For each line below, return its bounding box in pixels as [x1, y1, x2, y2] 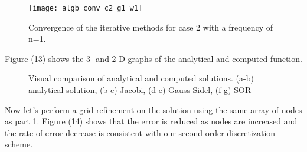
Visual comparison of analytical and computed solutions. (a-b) [28, 72, 254, 84]
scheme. [5, 138, 33, 150]
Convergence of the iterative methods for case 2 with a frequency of [28, 21, 273, 33]
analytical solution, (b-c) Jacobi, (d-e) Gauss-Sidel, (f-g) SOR [28, 84, 252, 96]
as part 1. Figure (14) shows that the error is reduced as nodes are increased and [5, 115, 298, 127]
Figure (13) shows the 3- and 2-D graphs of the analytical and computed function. [5, 52, 302, 64]
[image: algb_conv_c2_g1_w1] [28, 4, 143, 12]
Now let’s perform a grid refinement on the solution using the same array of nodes [5, 103, 302, 115]
